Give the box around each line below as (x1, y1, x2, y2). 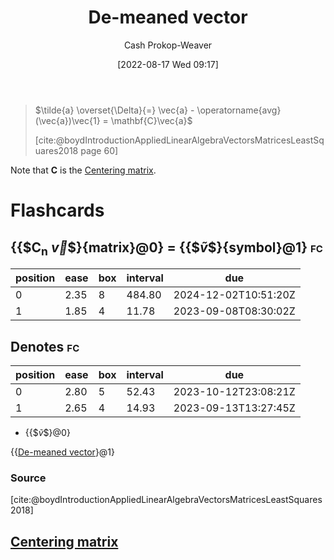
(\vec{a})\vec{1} (34, 114, 101, 126)
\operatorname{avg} (196, 104, 282, 116)
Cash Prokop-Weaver (123, 39, 213, 51)
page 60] (80, 144, 119, 156)
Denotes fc (10, 338, 80, 355)
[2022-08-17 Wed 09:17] (117, 58, 219, 70)
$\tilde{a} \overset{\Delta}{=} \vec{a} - (34, 104, 195, 116)
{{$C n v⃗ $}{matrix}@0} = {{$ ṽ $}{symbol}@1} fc (10, 239, 323, 258)
